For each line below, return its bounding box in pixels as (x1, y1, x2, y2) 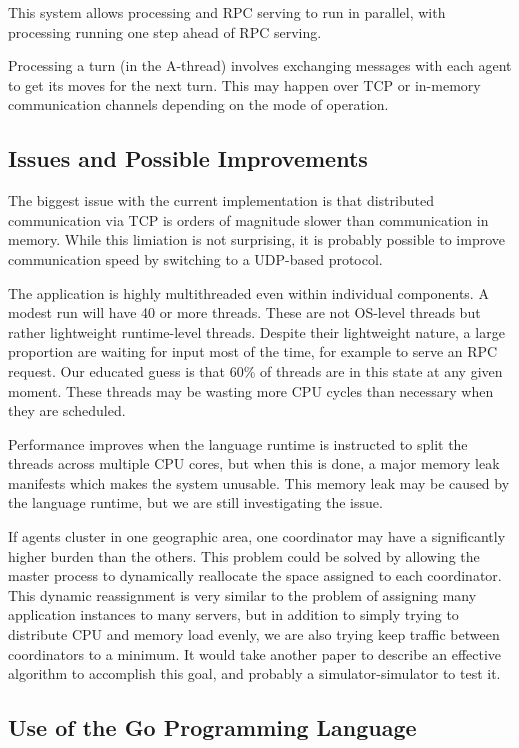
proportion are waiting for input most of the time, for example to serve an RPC (8, 341, 498, 362)
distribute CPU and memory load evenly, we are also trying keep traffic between (8, 624, 500, 645)
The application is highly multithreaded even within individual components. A (8, 282, 489, 303)
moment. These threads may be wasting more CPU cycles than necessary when (8, 380, 494, 401)
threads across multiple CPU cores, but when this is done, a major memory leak (8, 453, 500, 474)
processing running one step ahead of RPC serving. (8, 21, 322, 42)
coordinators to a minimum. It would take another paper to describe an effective (8, 643, 502, 664)
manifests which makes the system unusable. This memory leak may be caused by (8, 472, 510, 493)
